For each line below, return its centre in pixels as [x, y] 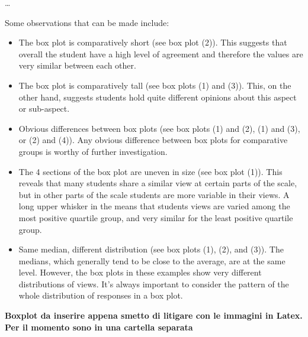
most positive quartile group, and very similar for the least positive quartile [156, 217]
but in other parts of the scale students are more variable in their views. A [154, 194]
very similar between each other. [77, 65]
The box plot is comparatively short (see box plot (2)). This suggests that [153, 42]
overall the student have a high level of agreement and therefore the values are [161, 54]
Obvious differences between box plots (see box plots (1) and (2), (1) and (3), [159, 128]
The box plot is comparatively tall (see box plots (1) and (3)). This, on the [155, 85]
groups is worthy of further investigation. [93, 151]
